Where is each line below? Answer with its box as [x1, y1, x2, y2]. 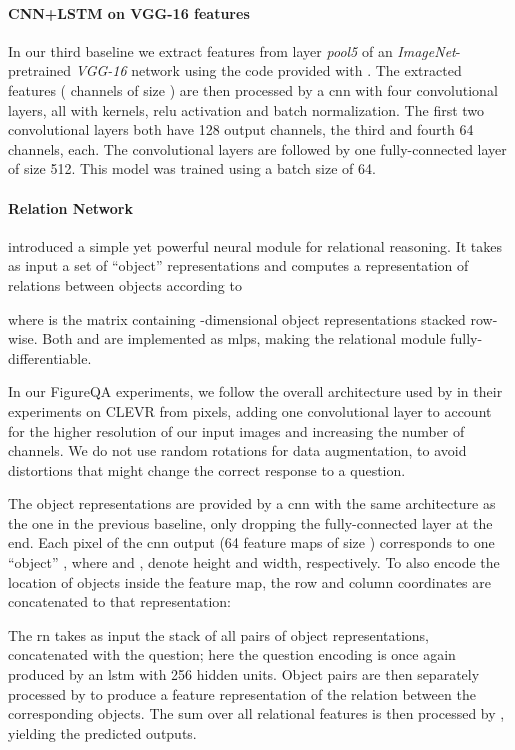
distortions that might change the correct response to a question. [8, 459, 406, 480]
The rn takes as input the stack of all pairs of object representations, [8, 624, 430, 645]
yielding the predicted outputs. [8, 722, 197, 743]
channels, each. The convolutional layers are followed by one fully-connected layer [8, 138, 507, 159]
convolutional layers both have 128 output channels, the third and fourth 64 [8, 119, 474, 140]
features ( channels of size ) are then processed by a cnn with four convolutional [8, 79, 498, 100]
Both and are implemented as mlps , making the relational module [42, 328, 446, 349]
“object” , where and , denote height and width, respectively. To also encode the [8, 552, 500, 573]
